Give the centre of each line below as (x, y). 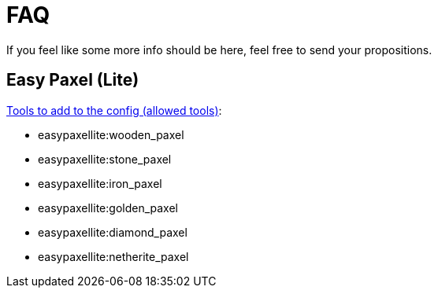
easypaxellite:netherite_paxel (113, 256)
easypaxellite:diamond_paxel (113, 232)
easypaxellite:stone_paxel (105, 159)
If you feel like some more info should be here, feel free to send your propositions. (219, 50)
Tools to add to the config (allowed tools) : (114, 110)
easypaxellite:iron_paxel (100, 183)
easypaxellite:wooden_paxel (111, 134)
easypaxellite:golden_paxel (108, 208)
